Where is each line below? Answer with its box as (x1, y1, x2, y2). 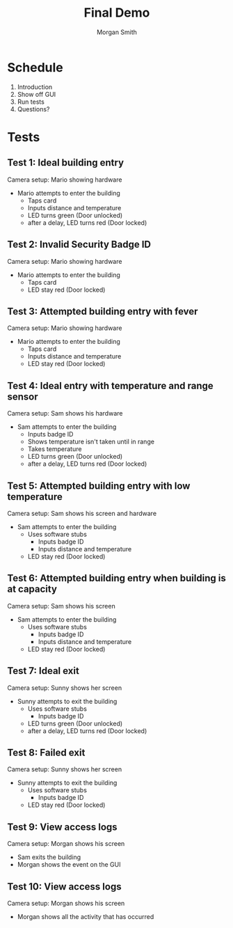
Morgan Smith (96, 28, 138, 36)
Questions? (17, 104, 50, 113)
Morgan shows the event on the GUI (17, 860, 121, 869)
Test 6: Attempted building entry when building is (7, 572, 226, 584)
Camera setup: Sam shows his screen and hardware (7, 509, 157, 517)
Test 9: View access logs (7, 821, 118, 833)
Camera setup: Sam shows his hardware (7, 409, 123, 418)
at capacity (7, 583, 58, 595)
